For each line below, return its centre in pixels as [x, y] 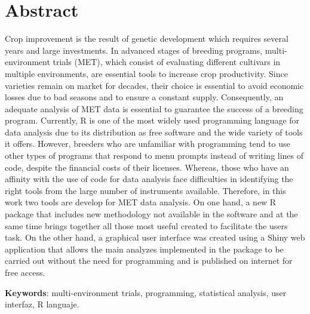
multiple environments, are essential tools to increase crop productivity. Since [146, 73]
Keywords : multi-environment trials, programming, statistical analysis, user [146, 292]
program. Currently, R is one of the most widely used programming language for [152, 120]
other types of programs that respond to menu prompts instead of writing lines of [154, 156]
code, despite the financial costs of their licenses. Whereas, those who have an [147, 167]
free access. [25, 272]
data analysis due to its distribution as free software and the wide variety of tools [154, 132]
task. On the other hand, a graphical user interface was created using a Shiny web [155, 237]
